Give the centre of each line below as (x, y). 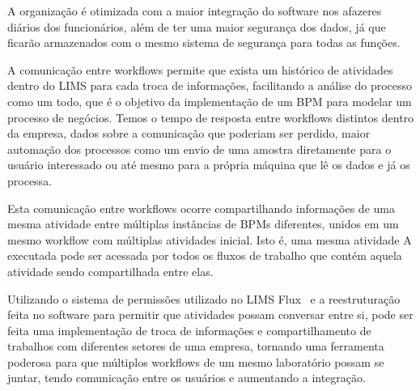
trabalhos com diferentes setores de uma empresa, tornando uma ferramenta (196, 346)
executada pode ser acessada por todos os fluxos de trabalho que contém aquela (205, 255)
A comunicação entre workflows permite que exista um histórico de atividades (200, 69)
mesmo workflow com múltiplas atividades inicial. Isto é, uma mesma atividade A (210, 239)
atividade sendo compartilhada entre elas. (110, 271)
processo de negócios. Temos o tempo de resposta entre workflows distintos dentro (211, 117)
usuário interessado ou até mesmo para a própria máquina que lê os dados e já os (209, 165)
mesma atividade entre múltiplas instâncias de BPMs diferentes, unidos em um (203, 224)
